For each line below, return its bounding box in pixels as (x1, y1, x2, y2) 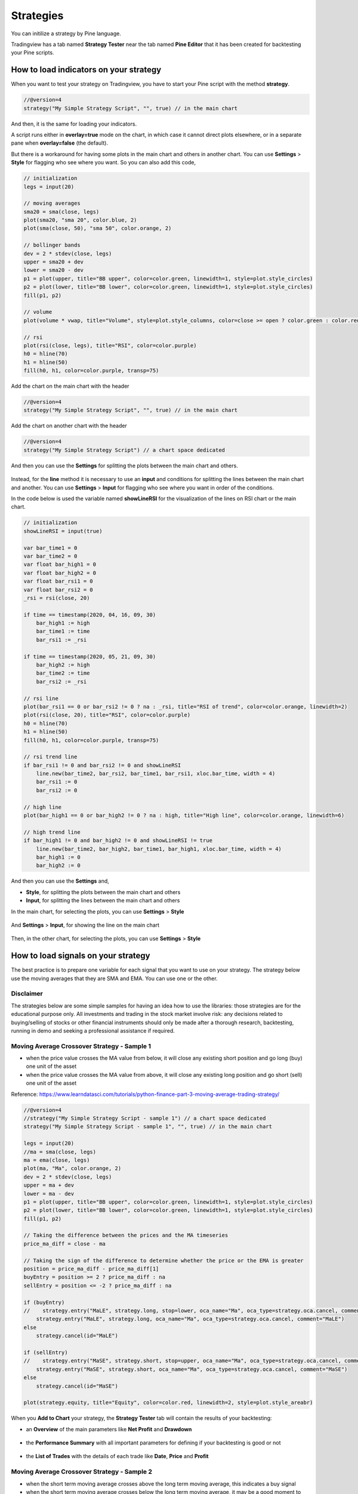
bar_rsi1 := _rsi (36, 636, 87, 643)
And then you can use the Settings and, (11, 877, 110, 884)
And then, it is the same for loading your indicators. (11, 120, 137, 127)
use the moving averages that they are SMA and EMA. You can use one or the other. (11, 975, 218, 982)
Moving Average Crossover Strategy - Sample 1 (11, 1042, 152, 1050)
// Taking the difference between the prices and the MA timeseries (23, 1232, 229, 1239)
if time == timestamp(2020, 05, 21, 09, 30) (23, 653, 156, 660)
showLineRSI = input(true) (23, 528, 103, 534)
